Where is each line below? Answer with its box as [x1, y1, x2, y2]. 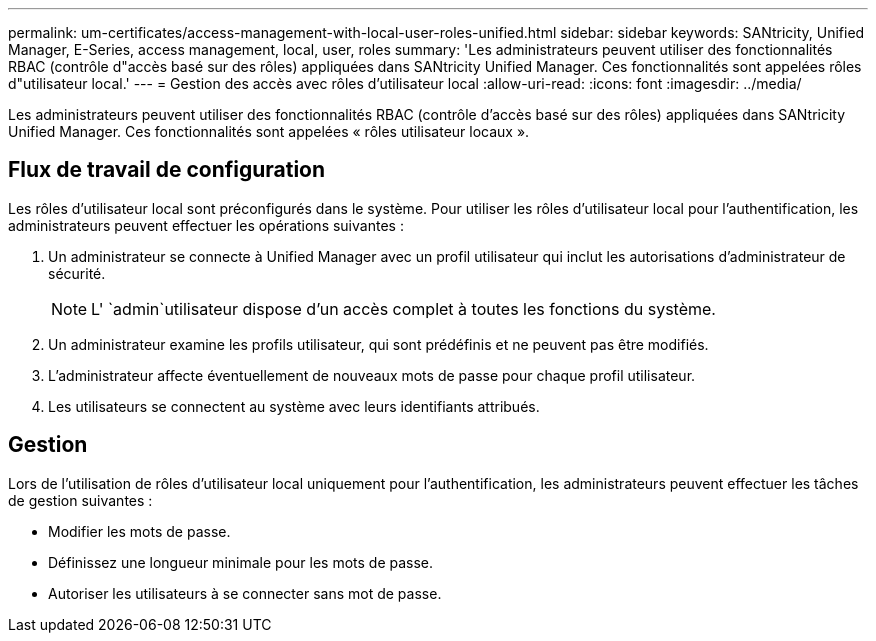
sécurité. [48, 264, 106, 282]
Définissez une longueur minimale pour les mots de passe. [48, 553, 434, 571]
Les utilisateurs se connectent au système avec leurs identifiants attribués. [48, 397, 540, 415]
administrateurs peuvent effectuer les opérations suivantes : [8, 216, 404, 234]
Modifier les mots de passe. [48, 522, 231, 540]
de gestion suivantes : [8, 491, 153, 509]
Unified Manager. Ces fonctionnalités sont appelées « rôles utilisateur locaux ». [8, 123, 530, 140]
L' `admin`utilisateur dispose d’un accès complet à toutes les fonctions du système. [91, 298, 716, 319]
